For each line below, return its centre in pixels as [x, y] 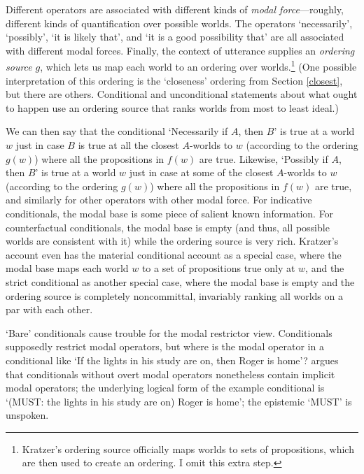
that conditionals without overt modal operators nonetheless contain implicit [170, 374]
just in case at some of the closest [201, 172]
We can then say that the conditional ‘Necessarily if [117, 131]
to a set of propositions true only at [218, 268]
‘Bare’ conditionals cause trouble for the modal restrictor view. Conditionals [169, 332]
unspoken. [27, 415]
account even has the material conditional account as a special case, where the [174, 254]
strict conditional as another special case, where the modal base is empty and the [180, 281]
